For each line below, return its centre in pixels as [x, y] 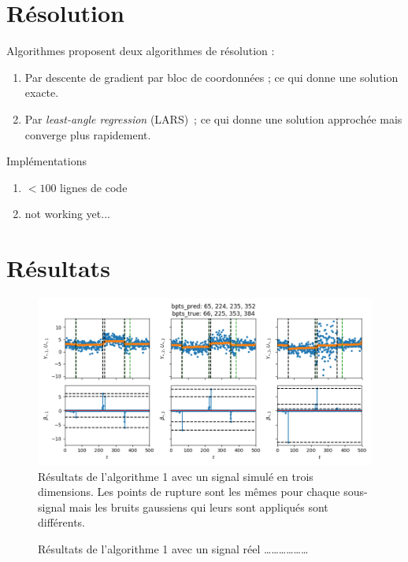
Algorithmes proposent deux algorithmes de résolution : [141, 51]
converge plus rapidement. [88, 134]
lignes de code [94, 187]
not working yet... [67, 214]
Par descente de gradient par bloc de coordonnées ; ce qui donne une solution [211, 77]
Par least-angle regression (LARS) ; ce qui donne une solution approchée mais [213, 118]
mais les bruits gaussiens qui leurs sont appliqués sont [198, 507]
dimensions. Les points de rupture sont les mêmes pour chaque [189, 492]
